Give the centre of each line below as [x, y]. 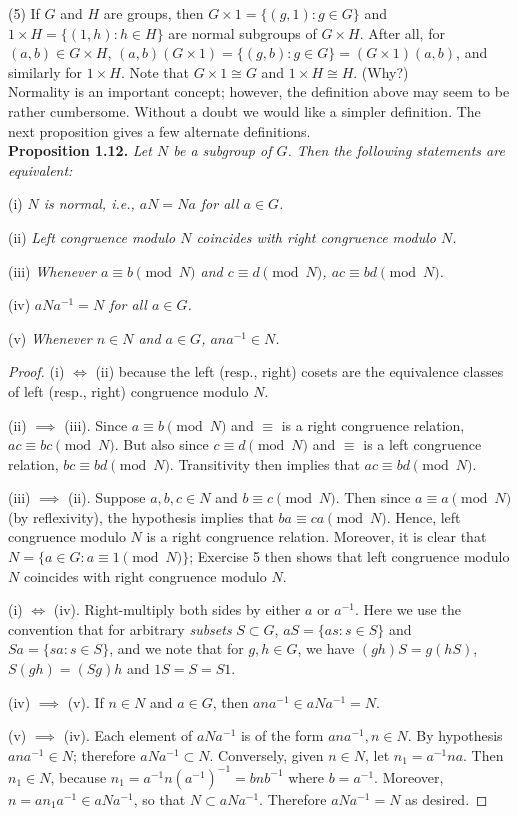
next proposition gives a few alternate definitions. [159, 130]
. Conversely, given [266, 754]
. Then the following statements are [396, 150]
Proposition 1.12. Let [80, 150]
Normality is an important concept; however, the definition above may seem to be [259, 91]
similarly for [45, 71]
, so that [159, 798]
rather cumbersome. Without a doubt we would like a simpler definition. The [244, 110]
